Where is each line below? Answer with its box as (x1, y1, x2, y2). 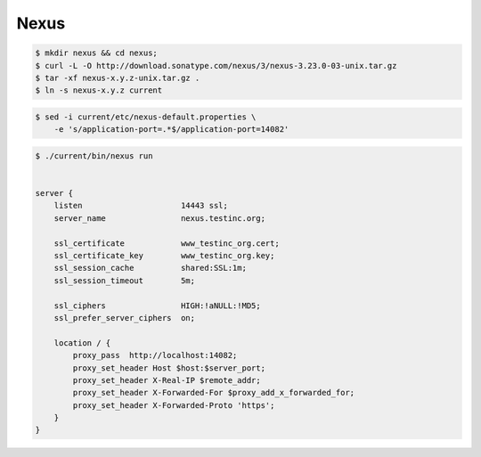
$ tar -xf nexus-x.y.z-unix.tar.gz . (35, 72, 200, 83)
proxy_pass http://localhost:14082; (72, 350, 238, 361)
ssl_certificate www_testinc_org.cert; (53, 238, 280, 249)
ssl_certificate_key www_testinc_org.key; (53, 250, 275, 260)
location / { (53, 338, 111, 347)
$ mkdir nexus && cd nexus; (35, 48, 158, 58)
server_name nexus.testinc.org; (53, 213, 266, 223)
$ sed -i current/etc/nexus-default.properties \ (35, 111, 257, 122)
